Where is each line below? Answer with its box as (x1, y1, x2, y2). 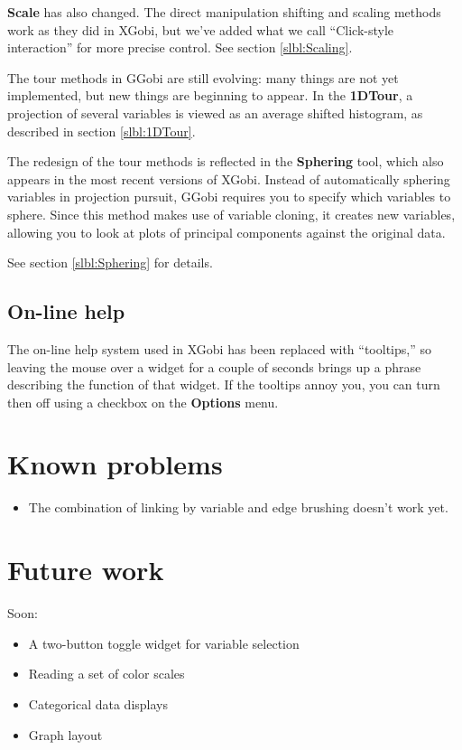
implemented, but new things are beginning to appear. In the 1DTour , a (7, 86, 413, 105)
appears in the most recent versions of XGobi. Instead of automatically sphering (7, 169, 450, 188)
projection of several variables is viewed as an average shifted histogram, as (7, 103, 423, 122)
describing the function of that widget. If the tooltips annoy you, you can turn (7, 375, 440, 394)
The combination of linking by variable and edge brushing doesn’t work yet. (28, 498, 448, 517)
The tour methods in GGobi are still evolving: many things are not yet (7, 68, 399, 87)
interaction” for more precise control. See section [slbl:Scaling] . (7, 38, 353, 57)
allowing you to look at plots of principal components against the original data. (7, 222, 446, 241)
